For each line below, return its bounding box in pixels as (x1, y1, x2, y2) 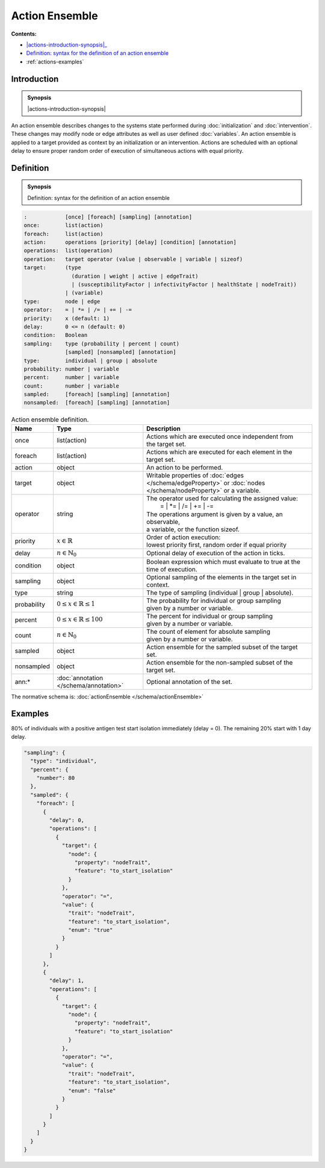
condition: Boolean (23, 332, 88, 339)
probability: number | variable (23, 365, 120, 372)
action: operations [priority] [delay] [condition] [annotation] (23, 239, 237, 246)
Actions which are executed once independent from (146, 432, 294, 441)
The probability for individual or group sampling (146, 596, 281, 605)
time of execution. (146, 565, 198, 573)
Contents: (11, 30, 37, 37)
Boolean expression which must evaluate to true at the (146, 557, 300, 566)
